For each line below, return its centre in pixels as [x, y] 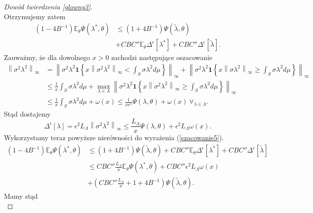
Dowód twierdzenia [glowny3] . [48, 6]
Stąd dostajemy [27, 113]
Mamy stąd [21, 196]
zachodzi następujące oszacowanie [162, 57]
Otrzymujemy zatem [35, 16]
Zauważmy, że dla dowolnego [47, 57]
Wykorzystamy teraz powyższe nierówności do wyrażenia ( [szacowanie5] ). [114, 137]
